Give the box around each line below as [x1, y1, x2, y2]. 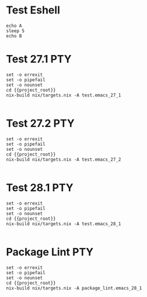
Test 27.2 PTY [6, 117, 75, 130]
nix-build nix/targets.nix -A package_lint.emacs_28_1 [6, 285, 142, 291]
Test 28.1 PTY [6, 181, 74, 194]
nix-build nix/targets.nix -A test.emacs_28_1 [6, 220, 121, 227]
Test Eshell [6, 4, 60, 17]
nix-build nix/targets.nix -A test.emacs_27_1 [6, 92, 121, 98]
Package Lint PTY [6, 245, 94, 258]
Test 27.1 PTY [6, 53, 72, 66]
